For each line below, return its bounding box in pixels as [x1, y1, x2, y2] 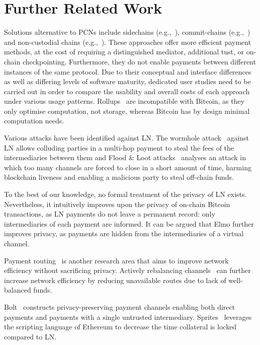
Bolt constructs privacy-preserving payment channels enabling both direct [4, 301, 235, 312]
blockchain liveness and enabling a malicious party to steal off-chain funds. [4, 172, 234, 182]
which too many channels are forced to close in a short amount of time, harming [4, 162, 251, 172]
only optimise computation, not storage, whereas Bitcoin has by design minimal [4, 105, 250, 116]
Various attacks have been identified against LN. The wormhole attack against [4, 132, 249, 143]
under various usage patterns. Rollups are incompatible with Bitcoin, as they [4, 96, 245, 106]
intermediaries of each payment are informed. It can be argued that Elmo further [4, 218, 254, 229]
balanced [4, 285, 31, 295]
